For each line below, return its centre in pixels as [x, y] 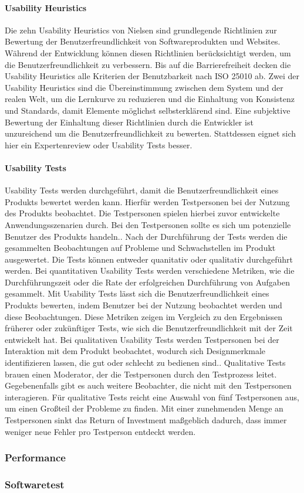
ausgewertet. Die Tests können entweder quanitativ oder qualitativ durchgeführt [149, 259]
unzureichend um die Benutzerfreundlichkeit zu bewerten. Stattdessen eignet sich [151, 133]
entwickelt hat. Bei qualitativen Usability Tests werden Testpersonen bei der [142, 339]
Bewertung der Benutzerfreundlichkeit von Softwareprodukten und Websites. [143, 41]
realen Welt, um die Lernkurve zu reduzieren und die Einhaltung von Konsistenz [150, 99]
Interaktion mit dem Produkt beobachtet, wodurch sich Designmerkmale [135, 351]
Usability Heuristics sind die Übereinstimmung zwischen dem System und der [144, 87]
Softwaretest [35, 484]
